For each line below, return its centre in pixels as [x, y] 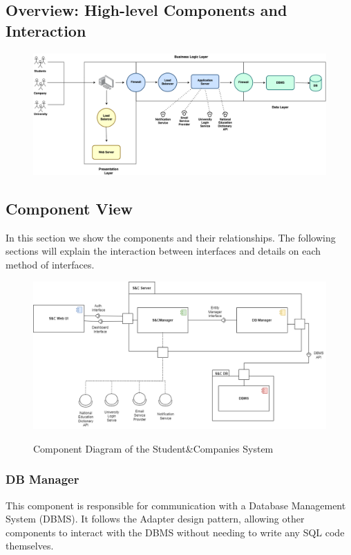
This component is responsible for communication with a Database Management [176, 505]
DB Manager [42, 479]
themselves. [30, 546]
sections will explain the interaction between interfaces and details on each [163, 251]
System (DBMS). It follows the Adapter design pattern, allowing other [155, 519]
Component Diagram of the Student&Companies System [153, 448]
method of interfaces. [50, 264]
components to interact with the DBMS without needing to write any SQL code [175, 532]
